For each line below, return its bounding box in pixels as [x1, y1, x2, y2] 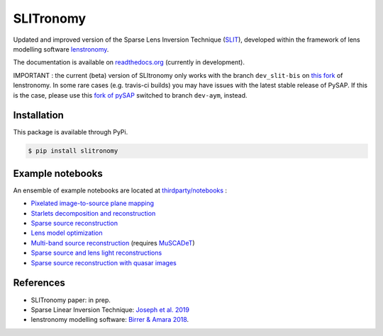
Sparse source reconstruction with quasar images [30, 258, 177, 267]
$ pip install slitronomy [28, 147, 118, 155]
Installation [13, 110, 64, 122]
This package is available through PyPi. [13, 128, 128, 137]
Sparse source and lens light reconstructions [30, 248, 162, 257]
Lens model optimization [30, 228, 103, 237]
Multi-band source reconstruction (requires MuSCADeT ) [30, 238, 195, 247]
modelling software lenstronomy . [13, 45, 109, 53]
